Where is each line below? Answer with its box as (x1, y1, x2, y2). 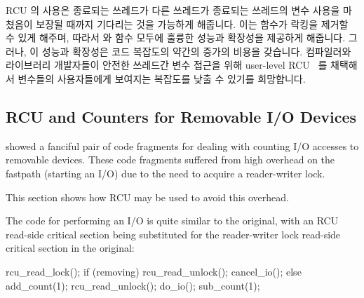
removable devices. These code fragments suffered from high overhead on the (6, 152, 335, 167)
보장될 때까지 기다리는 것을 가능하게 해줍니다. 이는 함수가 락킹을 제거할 (36, 16, 349, 31)
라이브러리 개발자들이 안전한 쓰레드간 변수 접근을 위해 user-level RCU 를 (6, 57, 328, 72)
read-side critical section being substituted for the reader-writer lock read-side (6, 226, 341, 241)
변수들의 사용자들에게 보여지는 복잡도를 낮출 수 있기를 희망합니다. (18, 71, 306, 86)
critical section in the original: (6, 241, 135, 255)
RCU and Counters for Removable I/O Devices (6, 105, 357, 127)
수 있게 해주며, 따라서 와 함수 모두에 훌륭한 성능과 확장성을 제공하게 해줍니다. (6, 30, 346, 45)
